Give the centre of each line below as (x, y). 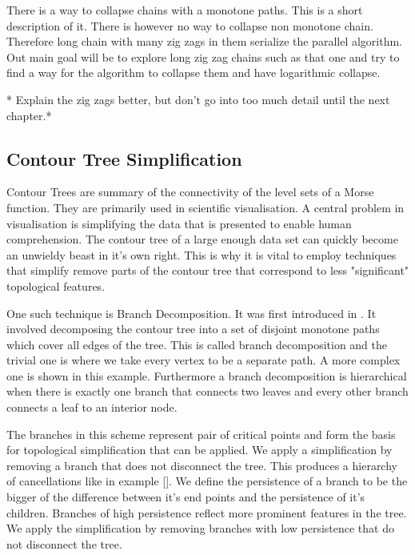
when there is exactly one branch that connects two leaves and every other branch (207, 391)
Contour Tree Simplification (124, 158)
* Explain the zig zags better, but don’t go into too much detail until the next (198, 99)
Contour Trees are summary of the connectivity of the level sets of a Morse (190, 192)
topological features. (56, 286)
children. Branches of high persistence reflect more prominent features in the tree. (207, 512)
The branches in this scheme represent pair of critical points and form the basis (201, 434)
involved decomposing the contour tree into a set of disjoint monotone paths (193, 329)
